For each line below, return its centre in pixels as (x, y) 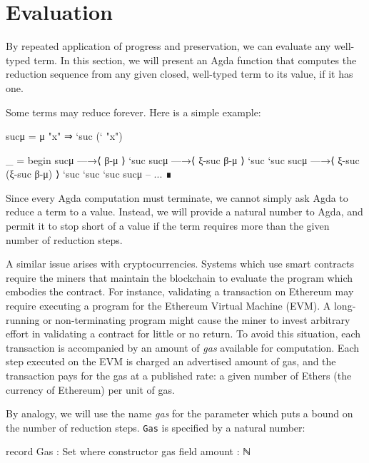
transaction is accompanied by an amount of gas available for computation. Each (182, 347)
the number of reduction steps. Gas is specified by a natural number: (156, 427)
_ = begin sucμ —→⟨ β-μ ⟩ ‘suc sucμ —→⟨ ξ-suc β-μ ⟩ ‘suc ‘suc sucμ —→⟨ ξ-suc (183, 159)
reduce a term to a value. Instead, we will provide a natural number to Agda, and (184, 212)
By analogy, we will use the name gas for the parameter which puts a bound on (180, 413)
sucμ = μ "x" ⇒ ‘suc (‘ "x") (64, 136)
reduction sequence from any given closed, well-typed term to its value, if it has (180, 74)
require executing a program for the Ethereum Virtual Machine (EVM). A (168, 306)
